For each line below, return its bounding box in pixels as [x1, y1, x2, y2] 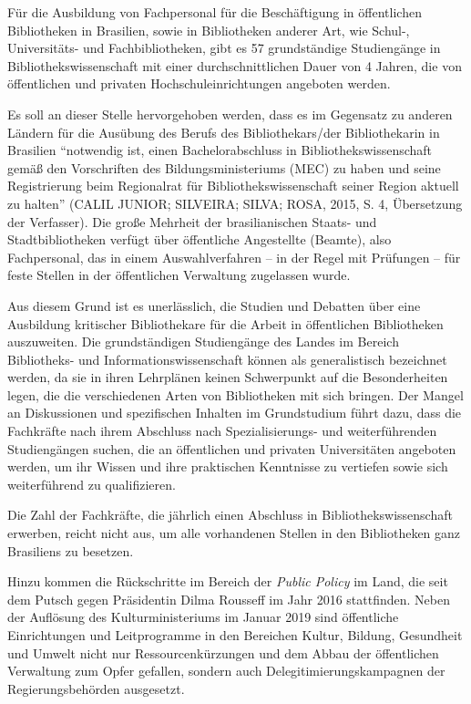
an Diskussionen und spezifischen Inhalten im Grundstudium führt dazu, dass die [7, 403, 462, 422]
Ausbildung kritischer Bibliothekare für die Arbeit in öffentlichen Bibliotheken [7, 314, 444, 333]
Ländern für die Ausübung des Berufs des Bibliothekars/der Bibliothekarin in [7, 122, 440, 141]
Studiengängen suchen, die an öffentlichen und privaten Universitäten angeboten [7, 439, 456, 458]
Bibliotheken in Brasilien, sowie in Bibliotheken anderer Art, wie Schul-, [7, 20, 410, 39]
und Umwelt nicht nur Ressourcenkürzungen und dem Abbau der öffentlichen [7, 643, 439, 662]
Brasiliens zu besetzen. [7, 541, 134, 560]
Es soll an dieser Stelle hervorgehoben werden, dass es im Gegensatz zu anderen [7, 104, 453, 123]
